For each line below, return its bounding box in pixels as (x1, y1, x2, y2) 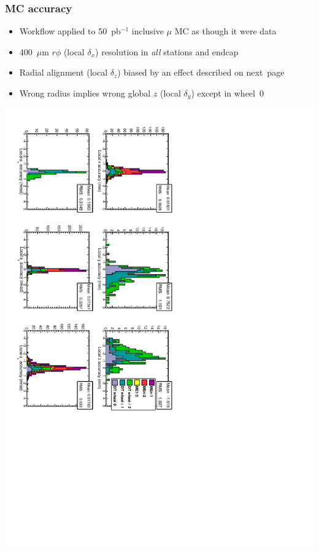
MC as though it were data (174, 25, 277, 37)
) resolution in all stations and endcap (95, 45, 239, 58)
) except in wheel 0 (191, 87, 264, 99)
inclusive (131, 25, 164, 37)
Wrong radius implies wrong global (19, 87, 151, 99)
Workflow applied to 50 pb (19, 25, 121, 37)
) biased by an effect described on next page (117, 66, 285, 79)
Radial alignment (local (19, 66, 108, 79)
